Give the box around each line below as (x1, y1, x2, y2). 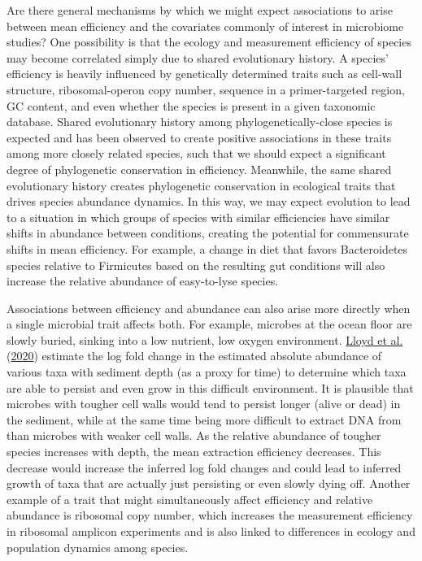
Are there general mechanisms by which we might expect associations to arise (7, 2, 393, 18)
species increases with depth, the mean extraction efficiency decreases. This (7, 443, 381, 460)
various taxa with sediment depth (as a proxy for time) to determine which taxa (7, 363, 407, 381)
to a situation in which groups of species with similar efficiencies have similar (7, 208, 390, 225)
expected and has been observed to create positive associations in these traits (7, 128, 392, 146)
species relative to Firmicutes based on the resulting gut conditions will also (7, 256, 385, 273)
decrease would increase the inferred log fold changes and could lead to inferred (7, 459, 402, 476)
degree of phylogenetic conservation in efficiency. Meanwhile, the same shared (7, 160, 392, 177)
